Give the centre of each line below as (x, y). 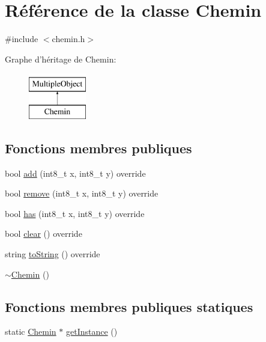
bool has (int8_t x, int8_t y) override (75, 213)
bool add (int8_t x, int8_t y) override (75, 173)
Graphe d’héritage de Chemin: (61, 59)
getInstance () (92, 331)
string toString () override (53, 254)
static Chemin (31, 331)
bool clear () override (44, 234)
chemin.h (68, 39)
